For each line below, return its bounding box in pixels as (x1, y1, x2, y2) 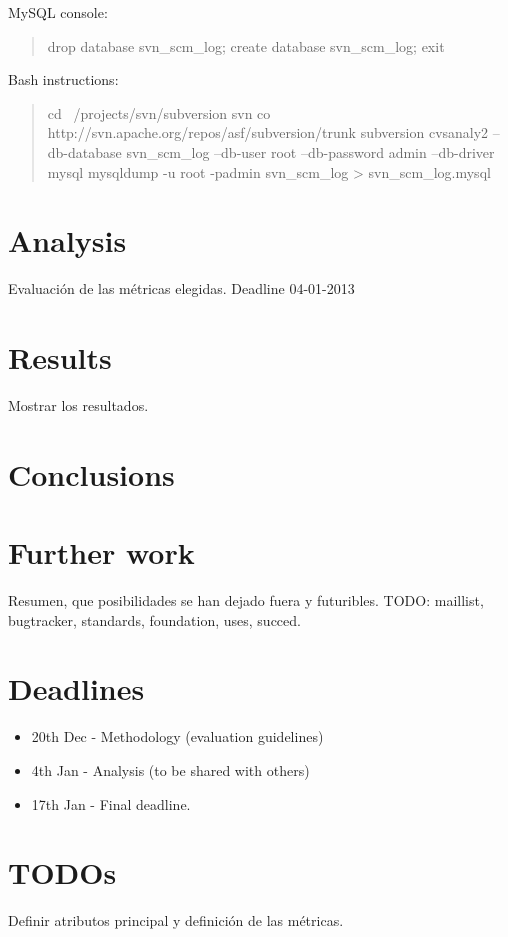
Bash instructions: (8, 69, 119, 90)
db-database (47, 141, 122, 162)
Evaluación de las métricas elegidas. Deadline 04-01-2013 (8, 278, 355, 299)
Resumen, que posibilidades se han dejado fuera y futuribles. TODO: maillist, (8, 590, 484, 611)
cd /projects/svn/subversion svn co (47, 102, 271, 123)
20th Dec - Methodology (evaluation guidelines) (31, 726, 324, 747)
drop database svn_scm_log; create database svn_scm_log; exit (47, 35, 445, 56)
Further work (8, 532, 195, 573)
